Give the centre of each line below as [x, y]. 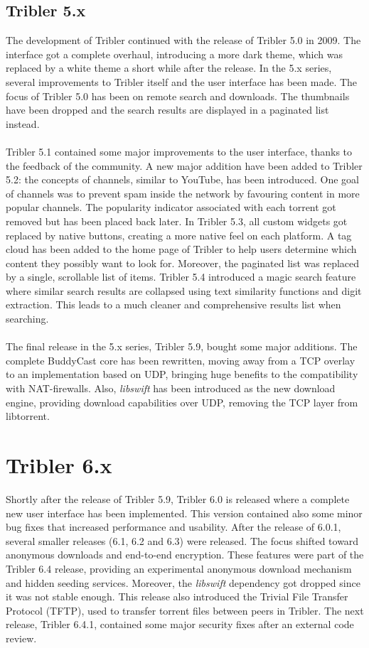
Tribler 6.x [59, 465]
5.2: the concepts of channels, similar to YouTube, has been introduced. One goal [183, 179]
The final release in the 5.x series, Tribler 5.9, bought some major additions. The [182, 346]
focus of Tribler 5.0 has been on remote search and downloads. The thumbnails [178, 96]
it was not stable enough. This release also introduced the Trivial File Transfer [177, 596]
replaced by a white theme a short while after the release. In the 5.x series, [169, 68]
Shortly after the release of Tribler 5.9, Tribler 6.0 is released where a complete [178, 498]
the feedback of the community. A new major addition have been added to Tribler [184, 165]
